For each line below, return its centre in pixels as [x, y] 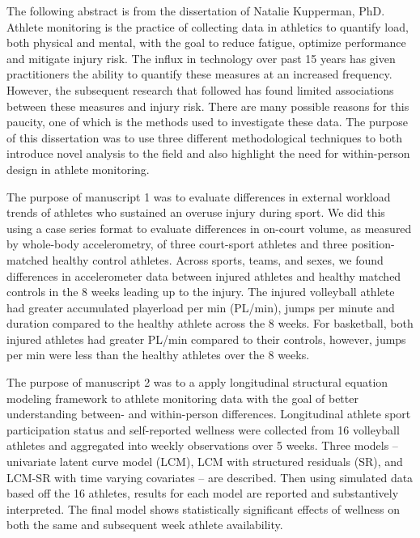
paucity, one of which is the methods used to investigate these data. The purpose [207, 122]
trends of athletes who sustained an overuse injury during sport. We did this [196, 212]
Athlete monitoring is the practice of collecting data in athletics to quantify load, [208, 26]
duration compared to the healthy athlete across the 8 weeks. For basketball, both [210, 323]
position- [373, 244]
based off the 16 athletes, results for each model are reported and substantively [203, 493]
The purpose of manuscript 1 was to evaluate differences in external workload [199, 196]
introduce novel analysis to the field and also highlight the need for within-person [208, 153]
